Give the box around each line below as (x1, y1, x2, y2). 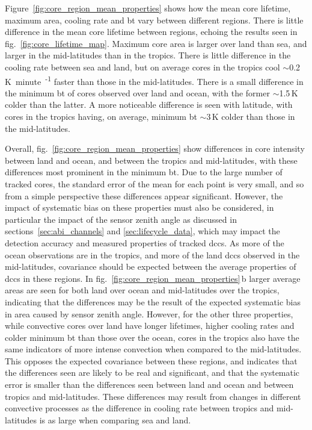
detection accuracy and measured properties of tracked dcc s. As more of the (5, 236, 284, 249)
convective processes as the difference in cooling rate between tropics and (5, 402, 274, 414)
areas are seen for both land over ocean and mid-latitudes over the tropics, (5, 284, 280, 296)
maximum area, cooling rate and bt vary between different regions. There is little (5, 13, 304, 26)
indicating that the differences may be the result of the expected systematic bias (5, 295, 301, 308)
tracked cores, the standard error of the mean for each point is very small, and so (5, 177, 304, 190)
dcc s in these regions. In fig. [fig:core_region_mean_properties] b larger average (5, 272, 301, 284)
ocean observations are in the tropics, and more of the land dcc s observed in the (5, 248, 300, 261)
